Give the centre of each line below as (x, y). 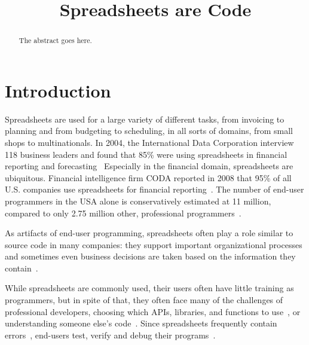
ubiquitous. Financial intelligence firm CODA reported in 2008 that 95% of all (148, 177)
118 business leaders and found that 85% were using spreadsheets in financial (146, 154)
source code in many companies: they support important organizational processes (154, 244)
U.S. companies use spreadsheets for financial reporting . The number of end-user (154, 189)
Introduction (58, 90)
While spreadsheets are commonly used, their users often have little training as (149, 288)
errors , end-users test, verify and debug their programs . (110, 335)
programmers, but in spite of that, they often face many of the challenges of (144, 300)
